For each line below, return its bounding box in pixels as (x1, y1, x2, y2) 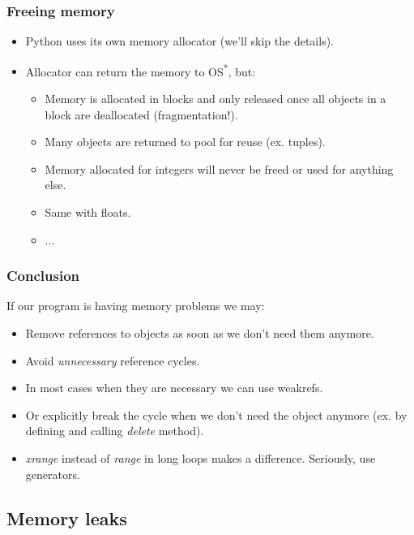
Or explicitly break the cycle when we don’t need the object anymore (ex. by (25, 406, 408, 423)
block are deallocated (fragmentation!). (45, 106, 238, 123)
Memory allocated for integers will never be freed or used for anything (45, 160, 394, 177)
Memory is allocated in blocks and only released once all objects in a (45, 90, 386, 107)
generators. (25, 465, 80, 482)
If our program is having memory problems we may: (6, 297, 265, 314)
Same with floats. (45, 204, 131, 221)
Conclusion (6, 265, 79, 286)
